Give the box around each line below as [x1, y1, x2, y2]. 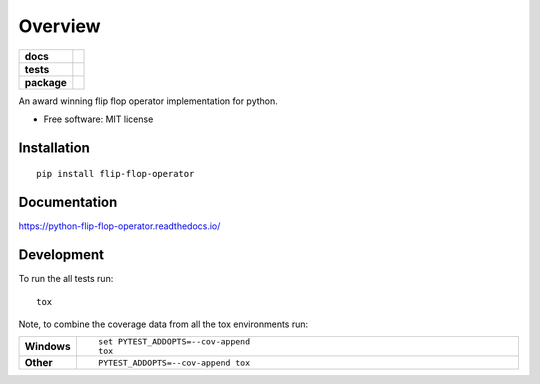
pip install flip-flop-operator [36, 168, 195, 180]
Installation [18, 139, 90, 156]
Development [18, 246, 105, 264]
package [24, 75, 67, 89]
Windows [24, 340, 71, 354]
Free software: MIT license [43, 113, 154, 125]
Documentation [18, 194, 118, 211]
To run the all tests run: [18, 273, 114, 285]
